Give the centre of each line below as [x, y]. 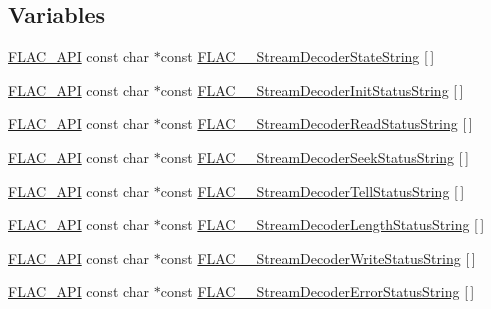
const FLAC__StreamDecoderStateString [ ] [297, 56]
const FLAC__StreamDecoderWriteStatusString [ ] [318, 257]
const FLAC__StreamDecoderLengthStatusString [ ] [322, 224]
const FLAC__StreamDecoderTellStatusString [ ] [312, 190]
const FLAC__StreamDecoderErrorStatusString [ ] [317, 291]
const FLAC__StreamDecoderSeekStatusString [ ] [314, 156]
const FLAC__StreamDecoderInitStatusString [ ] [312, 89]
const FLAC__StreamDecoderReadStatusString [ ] [316, 123]
